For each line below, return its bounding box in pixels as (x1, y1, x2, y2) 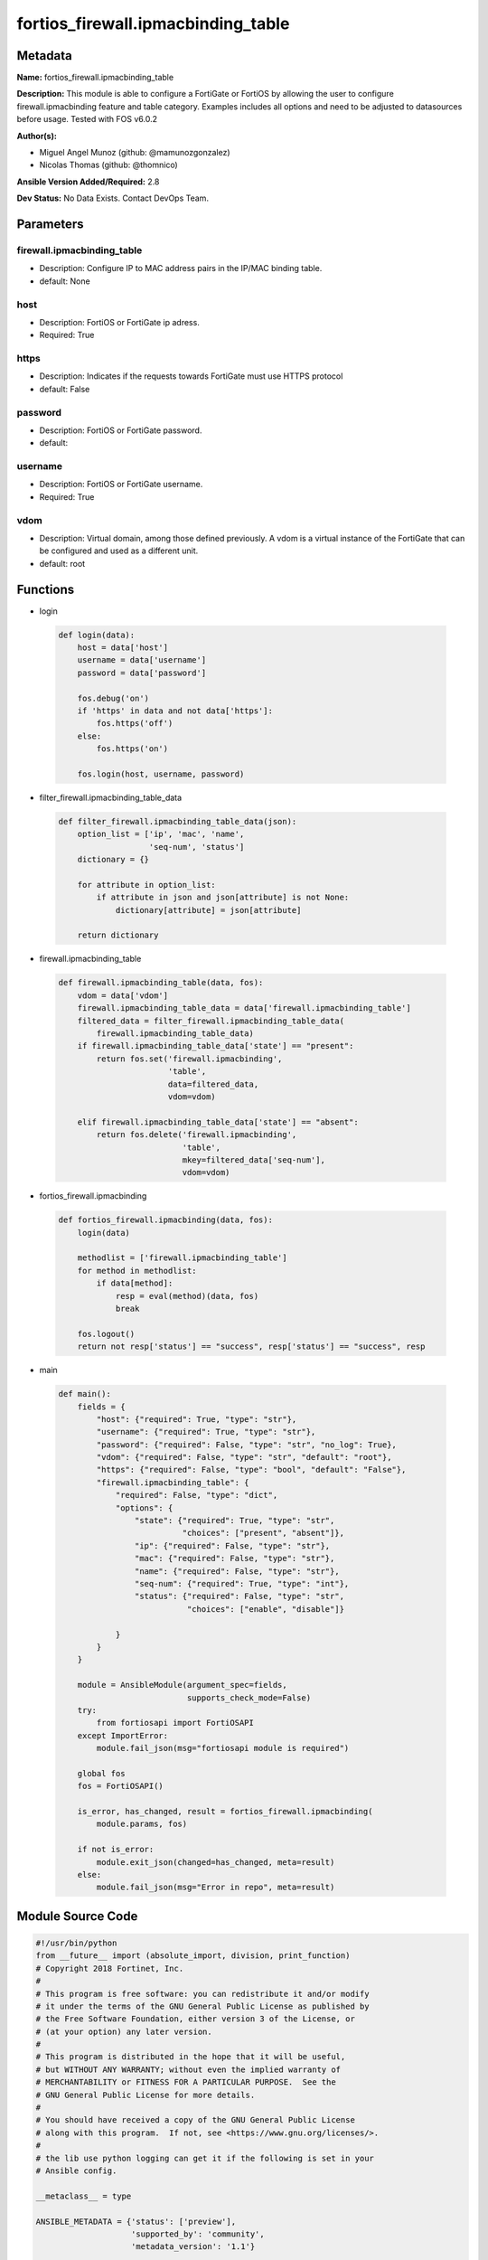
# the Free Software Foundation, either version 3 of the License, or (35, 2014, 356, 2024)
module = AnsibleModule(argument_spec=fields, (77, 1680, 288, 1690)
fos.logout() (77, 1329, 136, 1339)
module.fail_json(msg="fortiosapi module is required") (96, 1743, 350, 1754)
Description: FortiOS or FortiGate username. (39, 479, 203, 490)
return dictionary (77, 930, 159, 940)
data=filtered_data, (167, 1078, 259, 1089)
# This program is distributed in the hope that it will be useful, (35, 2052, 346, 2062)
